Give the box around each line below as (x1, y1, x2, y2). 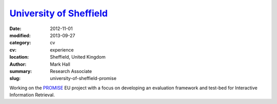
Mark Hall (50, 61, 70, 67)
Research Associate (50, 68, 92, 74)
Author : (9, 61, 27, 67)
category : (9, 40, 31, 46)
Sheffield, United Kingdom (50, 54, 106, 60)
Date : (9, 25, 22, 32)
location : (9, 54, 29, 60)
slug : (9, 75, 21, 82)
